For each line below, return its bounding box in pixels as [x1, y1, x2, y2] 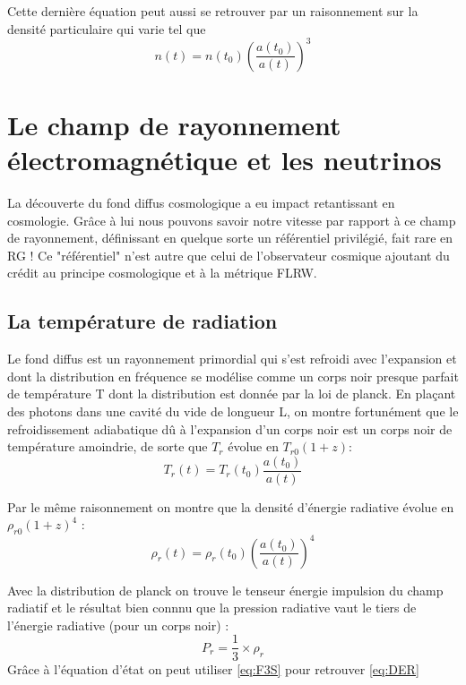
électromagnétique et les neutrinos [7, 141, 442, 178]
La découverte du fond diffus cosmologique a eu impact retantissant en [7, 193, 395, 211]
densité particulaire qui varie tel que [7, 19, 206, 38]
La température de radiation [7, 307, 278, 335]
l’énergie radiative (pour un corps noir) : [7, 615, 229, 634]
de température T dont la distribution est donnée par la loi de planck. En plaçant [7, 384, 456, 403]
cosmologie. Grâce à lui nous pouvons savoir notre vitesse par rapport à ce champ [7, 210, 456, 229]
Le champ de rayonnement [7, 106, 341, 142]
